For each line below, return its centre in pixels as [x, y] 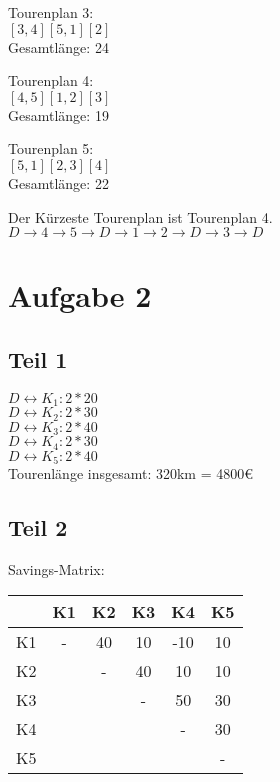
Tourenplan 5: [51, 148]
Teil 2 [38, 526]
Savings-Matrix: [56, 568]
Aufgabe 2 [80, 295]
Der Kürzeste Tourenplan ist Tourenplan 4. [140, 216]
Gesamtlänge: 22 [58, 182]
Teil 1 [38, 358]
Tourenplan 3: [51, 12]
